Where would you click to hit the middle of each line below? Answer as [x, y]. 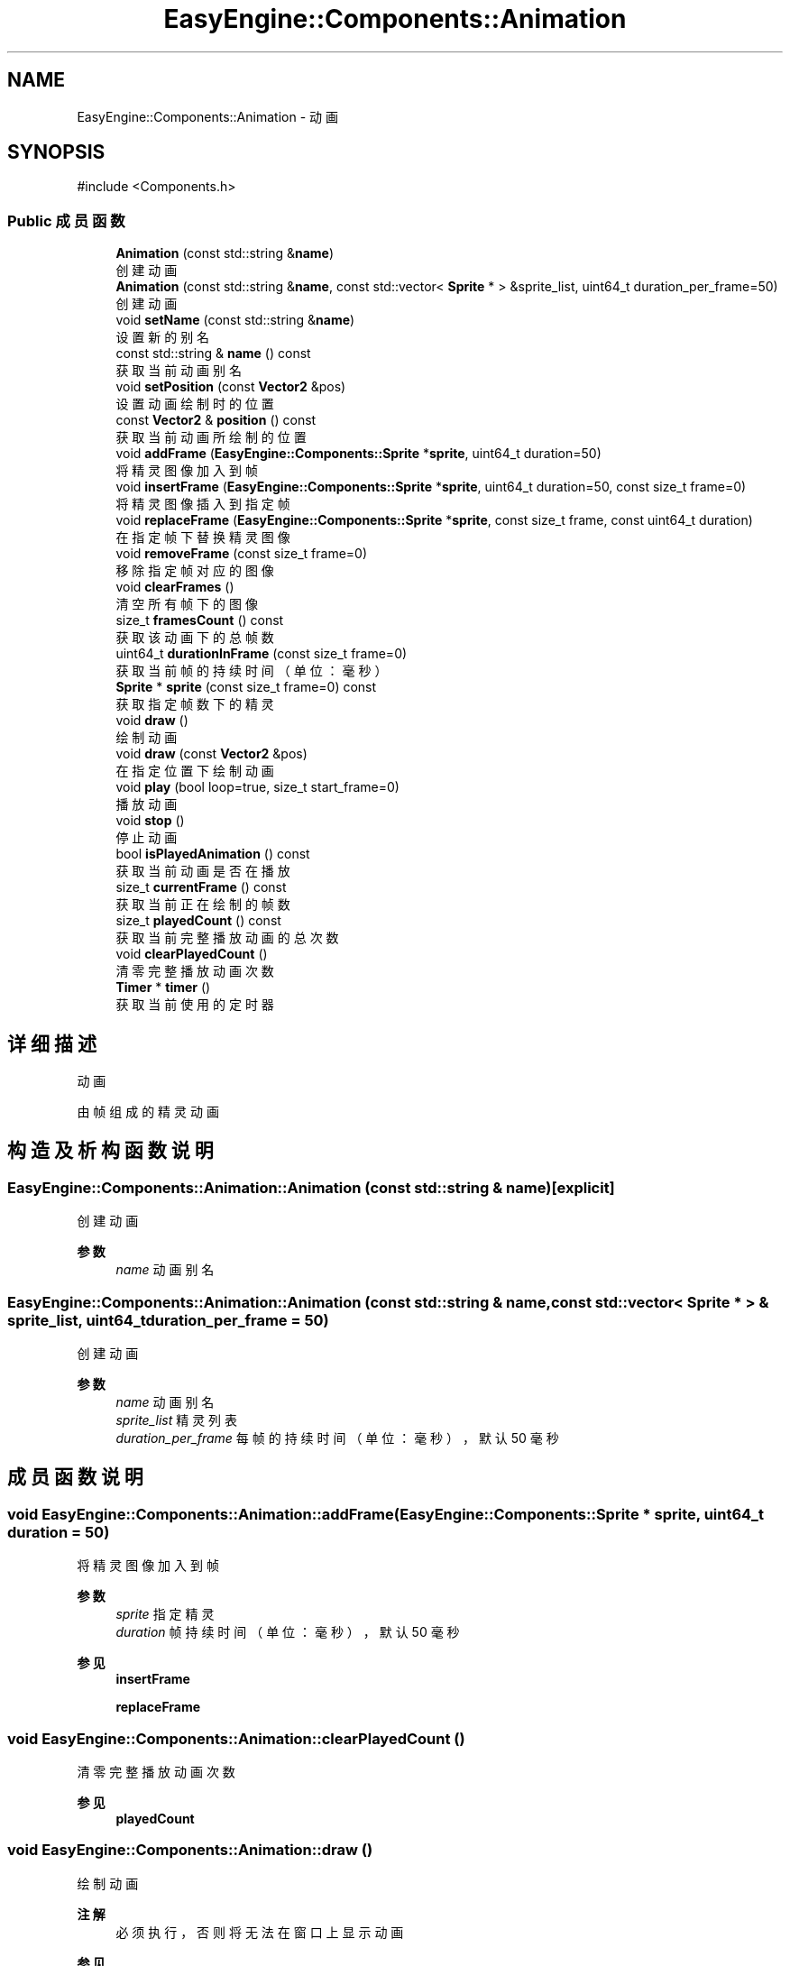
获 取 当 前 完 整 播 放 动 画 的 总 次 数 [227, 938]
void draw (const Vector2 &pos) [211, 754]
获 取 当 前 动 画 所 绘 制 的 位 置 [211, 437]
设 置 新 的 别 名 [163, 337]
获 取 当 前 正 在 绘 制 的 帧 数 [203, 905]
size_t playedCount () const [198, 921]
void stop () [150, 821]
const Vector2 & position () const [216, 420]
